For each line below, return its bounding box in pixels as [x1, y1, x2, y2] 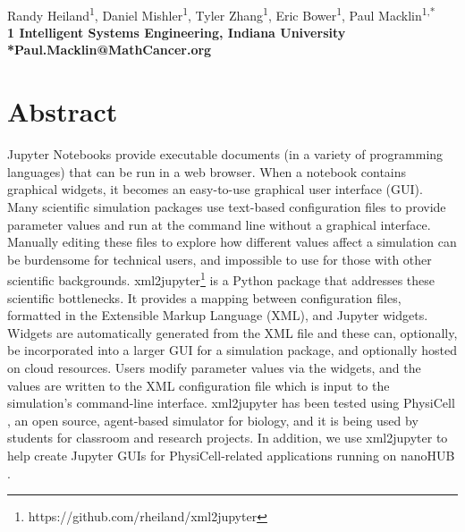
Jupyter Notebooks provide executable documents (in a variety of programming [7, 145, 444, 164]
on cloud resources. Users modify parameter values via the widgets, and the [7, 358, 421, 376]
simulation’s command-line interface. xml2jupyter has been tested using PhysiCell [7, 393, 455, 412]
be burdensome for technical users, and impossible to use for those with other [7, 249, 432, 268]
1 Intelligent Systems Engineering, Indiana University [7, 22, 346, 41]
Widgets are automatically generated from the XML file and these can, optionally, [7, 323, 458, 342]
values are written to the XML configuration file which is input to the [7, 376, 390, 394]
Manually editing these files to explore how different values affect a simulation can [7, 232, 457, 251]
